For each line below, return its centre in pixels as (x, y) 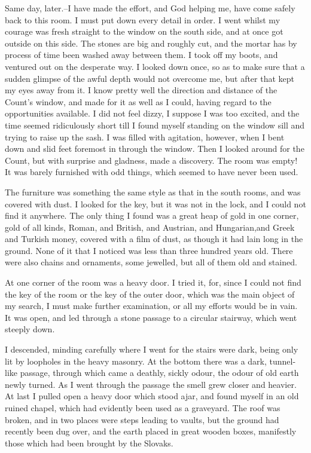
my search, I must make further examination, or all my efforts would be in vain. (151, 306)
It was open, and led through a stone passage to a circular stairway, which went (151, 317)
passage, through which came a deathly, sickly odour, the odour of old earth (159, 373)
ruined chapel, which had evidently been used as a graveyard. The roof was (143, 408)
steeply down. (30, 329)
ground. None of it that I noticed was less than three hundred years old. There (149, 250)
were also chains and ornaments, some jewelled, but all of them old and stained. (151, 262)
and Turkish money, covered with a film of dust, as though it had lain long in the (154, 239)
